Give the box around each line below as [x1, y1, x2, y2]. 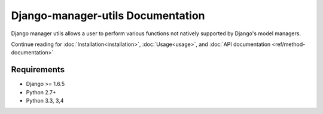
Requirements [11, 64, 65, 75]
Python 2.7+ [26, 88, 57, 95]
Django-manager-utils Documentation [11, 9, 206, 22]
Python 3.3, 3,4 [26, 97, 64, 104]
